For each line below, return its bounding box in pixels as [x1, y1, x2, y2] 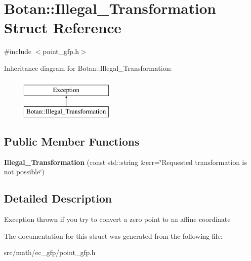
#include [4, 46, 32, 56]
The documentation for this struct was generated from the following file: [4, 230, 223, 241]
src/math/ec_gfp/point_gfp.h [4, 247, 96, 258]
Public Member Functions [4, 134, 139, 149]
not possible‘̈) [4, 166, 45, 177]
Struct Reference [4, 17, 122, 38]
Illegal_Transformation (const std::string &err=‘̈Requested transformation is [4, 157, 247, 167]
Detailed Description [4, 191, 112, 206]
